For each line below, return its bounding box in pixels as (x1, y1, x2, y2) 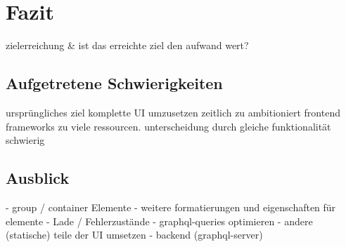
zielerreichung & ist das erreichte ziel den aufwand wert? (6, 38, 249, 53)
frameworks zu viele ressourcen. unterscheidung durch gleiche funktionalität (6, 119, 331, 133)
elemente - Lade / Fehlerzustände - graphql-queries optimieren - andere (6, 213, 313, 228)
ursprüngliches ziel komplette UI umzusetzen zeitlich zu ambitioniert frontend (6, 105, 340, 119)
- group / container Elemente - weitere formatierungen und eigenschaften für (6, 199, 336, 214)
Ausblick (6, 167, 70, 189)
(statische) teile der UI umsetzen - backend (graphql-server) (6, 227, 263, 242)
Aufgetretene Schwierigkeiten (6, 72, 223, 94)
